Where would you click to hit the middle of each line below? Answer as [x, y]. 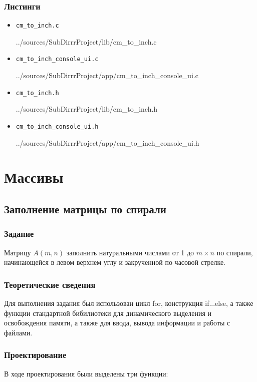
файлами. [18, 332]
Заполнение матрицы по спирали [85, 209]
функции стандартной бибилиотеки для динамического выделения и [108, 313]
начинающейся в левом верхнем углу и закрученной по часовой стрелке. [115, 262]
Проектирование [35, 355]
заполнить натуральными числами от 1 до [130, 252]
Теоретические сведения [50, 284]
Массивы [34, 177]
